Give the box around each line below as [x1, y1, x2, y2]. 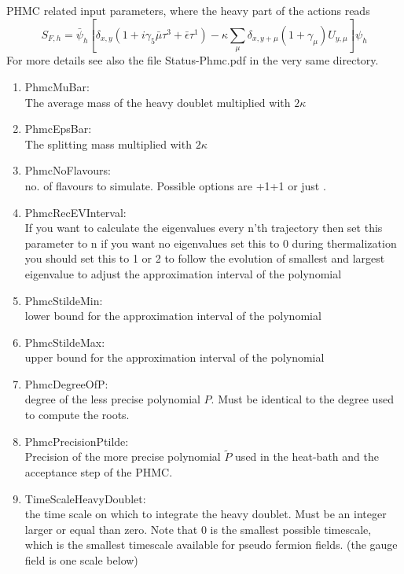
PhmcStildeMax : [24, 333, 105, 350]
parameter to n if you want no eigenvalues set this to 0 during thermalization [24, 234, 397, 251]
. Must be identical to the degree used [211, 391, 394, 407]
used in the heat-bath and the [235, 448, 379, 465]
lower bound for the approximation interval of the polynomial [24, 307, 321, 324]
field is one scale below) [24, 552, 138, 568]
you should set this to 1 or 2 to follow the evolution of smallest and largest [24, 250, 385, 267]
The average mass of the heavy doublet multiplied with [24, 94, 291, 110]
